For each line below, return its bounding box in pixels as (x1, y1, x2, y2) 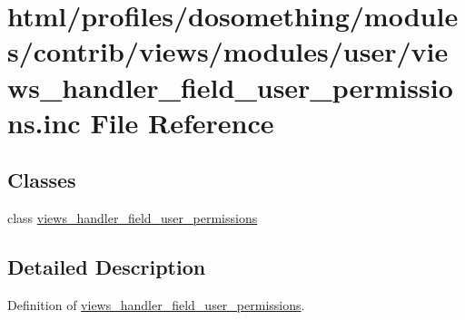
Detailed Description (7, 253, 206, 281)
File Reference (90, 103, 274, 141)
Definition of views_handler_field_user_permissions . (7, 295, 305, 314)
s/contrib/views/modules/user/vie (7, 33, 449, 70)
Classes (7, 166, 76, 194)
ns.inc (7, 103, 81, 141)
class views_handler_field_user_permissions (7, 208, 258, 228)
